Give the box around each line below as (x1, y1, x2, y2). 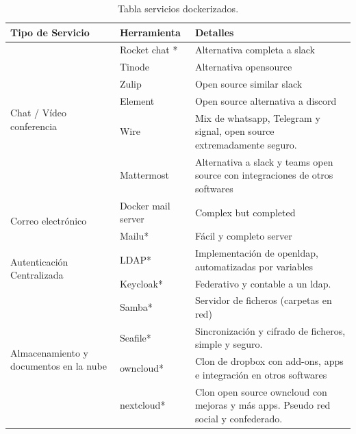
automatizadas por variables (194, 259, 314, 273)
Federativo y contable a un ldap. (194, 276, 331, 290)
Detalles (194, 25, 234, 39)
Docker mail (119, 198, 170, 212)
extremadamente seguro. (194, 138, 297, 151)
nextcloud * (119, 398, 166, 412)
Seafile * (119, 330, 151, 344)
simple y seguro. (194, 337, 263, 351)
